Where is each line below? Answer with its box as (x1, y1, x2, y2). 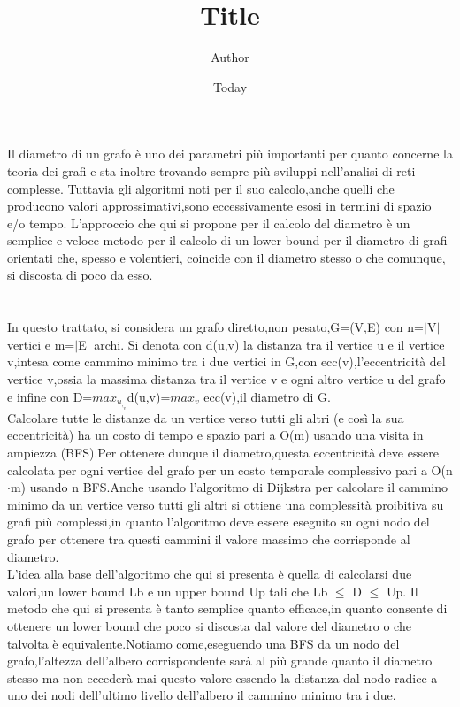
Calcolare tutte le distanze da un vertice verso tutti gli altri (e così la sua (7, 408, 404, 427)
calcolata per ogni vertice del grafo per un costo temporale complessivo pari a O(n (7, 460, 453, 479)
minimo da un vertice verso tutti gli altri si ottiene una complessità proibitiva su (7, 495, 444, 513)
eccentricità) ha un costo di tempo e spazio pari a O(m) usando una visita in (7, 426, 424, 444)
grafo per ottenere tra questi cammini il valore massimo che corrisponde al (7, 530, 410, 549)
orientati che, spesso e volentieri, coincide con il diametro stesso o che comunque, (7, 248, 446, 266)
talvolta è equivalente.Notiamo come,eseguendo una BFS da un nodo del (7, 634, 400, 652)
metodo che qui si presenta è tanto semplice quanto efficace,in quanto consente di (7, 599, 448, 618)
